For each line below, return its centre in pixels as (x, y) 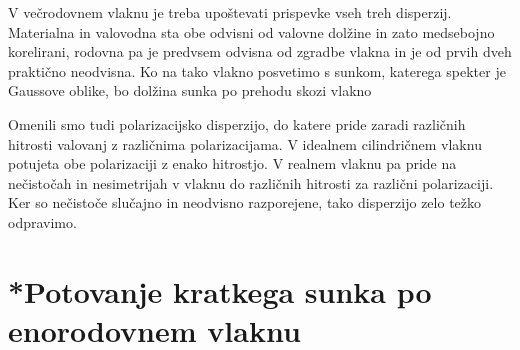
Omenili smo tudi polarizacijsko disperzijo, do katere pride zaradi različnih (237, 123)
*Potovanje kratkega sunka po (220, 290)
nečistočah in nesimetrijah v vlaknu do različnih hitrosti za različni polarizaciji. (251, 182)
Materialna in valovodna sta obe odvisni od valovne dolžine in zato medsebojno (251, 31)
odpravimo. (42, 221)
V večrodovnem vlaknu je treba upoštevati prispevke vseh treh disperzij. (230, 12)
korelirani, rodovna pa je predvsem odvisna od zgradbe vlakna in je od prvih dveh (260, 51)
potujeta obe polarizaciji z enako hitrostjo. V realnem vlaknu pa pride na (232, 163)
